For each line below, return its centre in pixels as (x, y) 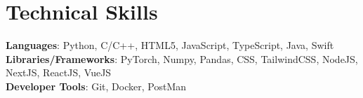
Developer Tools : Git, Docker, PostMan (96, 86)
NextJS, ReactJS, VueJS (59, 72)
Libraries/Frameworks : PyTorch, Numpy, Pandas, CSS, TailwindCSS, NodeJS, (182, 58)
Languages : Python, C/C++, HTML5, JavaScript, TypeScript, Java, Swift (170, 45)
